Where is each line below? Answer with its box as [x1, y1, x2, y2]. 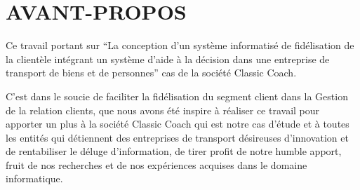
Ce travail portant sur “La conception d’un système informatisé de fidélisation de [6, 38, 354, 53]
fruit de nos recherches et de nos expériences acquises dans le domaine [6, 157, 307, 172]
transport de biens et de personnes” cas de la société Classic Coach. [6, 65, 297, 80]
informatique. [6, 171, 63, 186]
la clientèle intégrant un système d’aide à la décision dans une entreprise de [6, 51, 330, 66]
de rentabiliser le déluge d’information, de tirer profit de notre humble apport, [6, 144, 342, 158]
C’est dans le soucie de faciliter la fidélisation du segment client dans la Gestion [6, 88, 348, 103]
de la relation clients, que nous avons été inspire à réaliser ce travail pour [6, 102, 320, 117]
